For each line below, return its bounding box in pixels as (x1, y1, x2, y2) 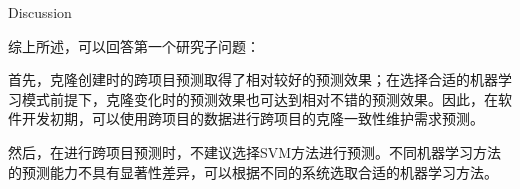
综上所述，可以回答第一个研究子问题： (8, 35, 260, 56)
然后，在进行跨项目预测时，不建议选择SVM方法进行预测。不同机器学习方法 (8, 141, 502, 162)
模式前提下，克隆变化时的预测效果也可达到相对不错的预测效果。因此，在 (21, 88, 498, 109)
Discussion (8, 2, 72, 22)
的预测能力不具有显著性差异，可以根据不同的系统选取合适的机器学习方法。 (8, 161, 498, 182)
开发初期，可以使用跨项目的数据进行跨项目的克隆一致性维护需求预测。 (21, 108, 484, 129)
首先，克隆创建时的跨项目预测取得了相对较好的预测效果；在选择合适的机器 (8, 69, 498, 90)
